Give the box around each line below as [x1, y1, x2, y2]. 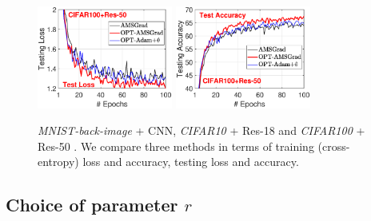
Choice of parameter [6, 192, 178, 217]
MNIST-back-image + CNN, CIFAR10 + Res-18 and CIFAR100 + [38, 122, 365, 139]
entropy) [38, 153, 79, 170]
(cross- [317, 137, 350, 154]
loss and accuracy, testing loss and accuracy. [82, 153, 299, 170]
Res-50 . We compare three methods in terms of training [38, 137, 314, 154]
